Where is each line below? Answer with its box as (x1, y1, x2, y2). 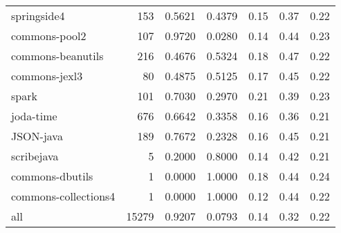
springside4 (11, 8, 65, 24)
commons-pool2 (11, 28, 86, 44)
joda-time (11, 108, 57, 124)
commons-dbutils (11, 168, 93, 184)
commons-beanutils (11, 48, 104, 64)
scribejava (11, 148, 59, 164)
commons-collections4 (11, 188, 116, 204)
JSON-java (11, 128, 63, 144)
